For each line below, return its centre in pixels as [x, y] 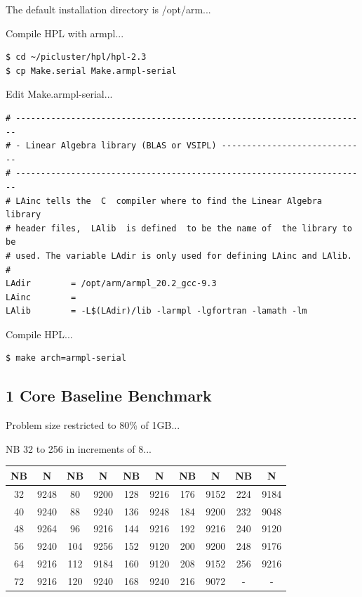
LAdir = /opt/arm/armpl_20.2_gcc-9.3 [111, 284]
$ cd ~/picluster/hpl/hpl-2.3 [76, 57]
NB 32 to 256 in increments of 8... [79, 448]
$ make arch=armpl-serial [66, 358]
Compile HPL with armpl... [65, 33]
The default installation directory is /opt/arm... [108, 9]
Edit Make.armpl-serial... [59, 94]
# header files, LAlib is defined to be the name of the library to [179, 228]
